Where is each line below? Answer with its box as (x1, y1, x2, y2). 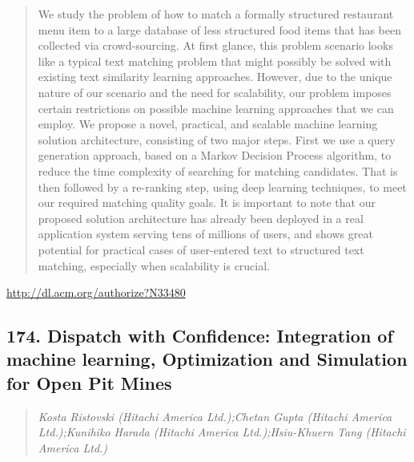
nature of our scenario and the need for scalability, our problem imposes (38, 83, 392, 100)
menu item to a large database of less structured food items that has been (38, 21, 402, 38)
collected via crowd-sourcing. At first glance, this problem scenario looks (38, 37, 393, 54)
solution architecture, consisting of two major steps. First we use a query (38, 131, 396, 148)
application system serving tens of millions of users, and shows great (38, 225, 373, 242)
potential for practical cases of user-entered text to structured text (38, 241, 364, 257)
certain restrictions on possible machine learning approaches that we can (38, 99, 394, 116)
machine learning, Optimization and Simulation (6, 346, 408, 371)
